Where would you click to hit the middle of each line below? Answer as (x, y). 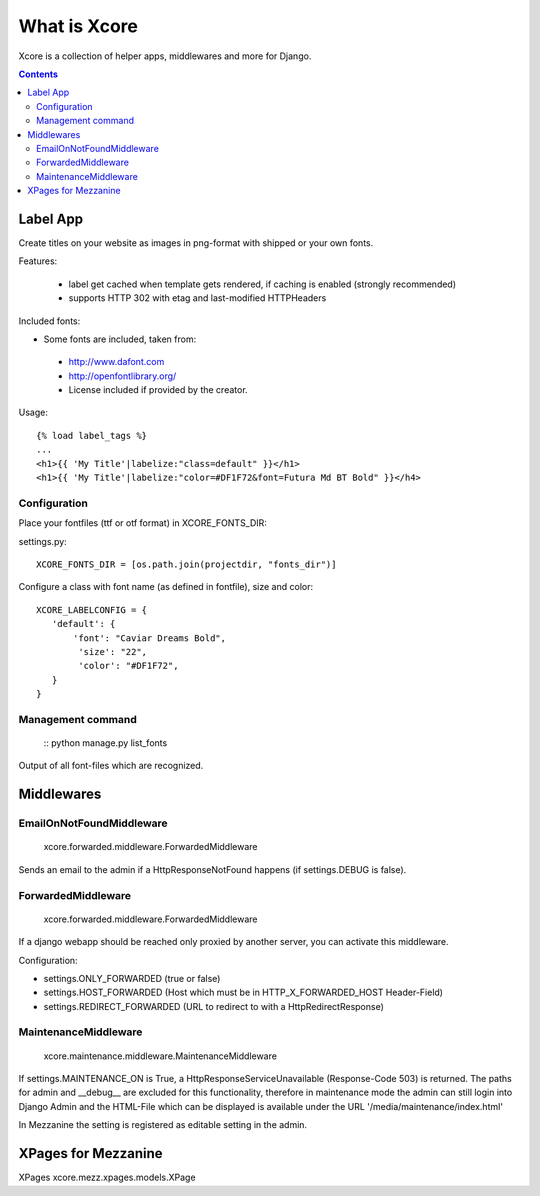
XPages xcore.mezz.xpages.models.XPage (107, 1177)
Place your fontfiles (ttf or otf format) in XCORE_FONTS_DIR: (142, 523)
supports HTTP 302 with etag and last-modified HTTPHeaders (197, 298)
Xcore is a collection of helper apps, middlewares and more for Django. (165, 56)
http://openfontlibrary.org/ (122, 376)
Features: (38, 261)
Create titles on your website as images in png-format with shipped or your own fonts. (196, 242)
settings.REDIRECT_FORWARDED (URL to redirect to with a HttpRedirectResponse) (214, 1006)
